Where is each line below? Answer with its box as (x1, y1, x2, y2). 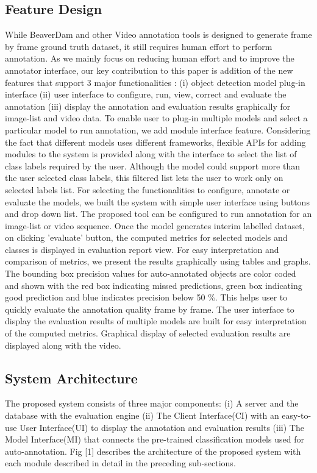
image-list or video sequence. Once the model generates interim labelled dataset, (5, 219, 305, 232)
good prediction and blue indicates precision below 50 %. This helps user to (5, 291, 288, 304)
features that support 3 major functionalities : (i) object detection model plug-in (5, 76, 305, 88)
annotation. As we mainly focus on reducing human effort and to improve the (5, 52, 294, 65)
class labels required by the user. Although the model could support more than (5, 159, 300, 172)
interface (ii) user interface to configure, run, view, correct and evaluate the (5, 88, 287, 101)
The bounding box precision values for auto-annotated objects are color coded (5, 267, 296, 280)
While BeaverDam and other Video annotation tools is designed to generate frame (5, 28, 312, 41)
